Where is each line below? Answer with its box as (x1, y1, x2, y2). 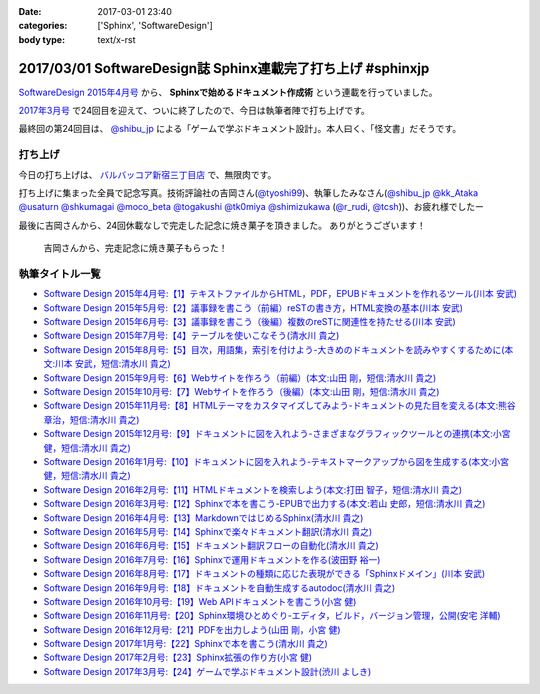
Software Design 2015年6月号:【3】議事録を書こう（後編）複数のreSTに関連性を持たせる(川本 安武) (43, 316, 457, 328)
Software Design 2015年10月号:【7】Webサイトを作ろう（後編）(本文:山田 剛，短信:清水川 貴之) (43, 386, 440, 398)
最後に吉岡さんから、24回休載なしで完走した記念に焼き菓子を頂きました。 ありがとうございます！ (18, 219, 426, 231)
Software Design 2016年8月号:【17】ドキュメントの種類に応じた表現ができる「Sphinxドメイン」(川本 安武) (43, 568, 486, 580)
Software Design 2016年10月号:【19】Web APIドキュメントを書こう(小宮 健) (43, 595, 357, 607)
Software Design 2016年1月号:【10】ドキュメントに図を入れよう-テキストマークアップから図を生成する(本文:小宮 (43, 456, 510, 467)
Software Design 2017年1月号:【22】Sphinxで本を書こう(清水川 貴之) (43, 638, 329, 650)
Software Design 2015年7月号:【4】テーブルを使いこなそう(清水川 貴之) (43, 330, 340, 342)
